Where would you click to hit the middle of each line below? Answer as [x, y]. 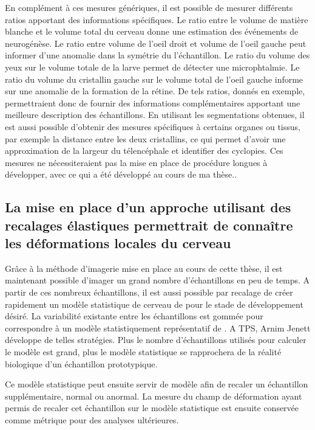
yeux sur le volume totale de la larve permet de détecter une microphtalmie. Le [152, 67]
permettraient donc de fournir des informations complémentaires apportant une [153, 102]
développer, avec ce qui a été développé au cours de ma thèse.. [121, 174]
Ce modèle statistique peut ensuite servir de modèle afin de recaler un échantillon [157, 384]
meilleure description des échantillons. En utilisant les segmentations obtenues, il [155, 115]
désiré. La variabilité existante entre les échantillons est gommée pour [134, 316]
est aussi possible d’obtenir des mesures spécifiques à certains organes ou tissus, [153, 126]
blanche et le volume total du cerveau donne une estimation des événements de [152, 31]
